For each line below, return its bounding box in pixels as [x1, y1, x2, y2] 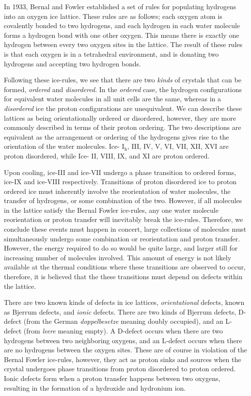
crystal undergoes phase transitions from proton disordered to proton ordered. [4, 364, 236, 374]
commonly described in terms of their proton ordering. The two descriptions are [4, 122, 241, 132]
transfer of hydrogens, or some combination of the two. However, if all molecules [4, 195, 242, 206]
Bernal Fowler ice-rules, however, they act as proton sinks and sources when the [4, 354, 241, 364]
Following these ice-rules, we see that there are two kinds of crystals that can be [4, 75, 241, 85]
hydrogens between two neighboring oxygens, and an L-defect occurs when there [4, 335, 242, 345]
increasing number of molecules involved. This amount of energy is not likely [4, 252, 232, 262]
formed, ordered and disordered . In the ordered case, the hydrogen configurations [4, 84, 242, 94]
